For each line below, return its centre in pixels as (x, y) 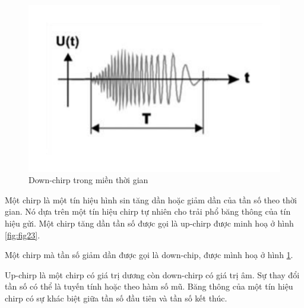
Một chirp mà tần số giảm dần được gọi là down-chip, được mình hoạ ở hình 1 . (149, 255)
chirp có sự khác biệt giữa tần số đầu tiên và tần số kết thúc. (116, 298)
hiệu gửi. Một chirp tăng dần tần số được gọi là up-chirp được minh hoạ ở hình (149, 223)
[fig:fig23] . (23, 235)
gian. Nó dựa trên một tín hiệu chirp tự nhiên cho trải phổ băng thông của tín (148, 211)
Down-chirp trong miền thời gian (88, 180)
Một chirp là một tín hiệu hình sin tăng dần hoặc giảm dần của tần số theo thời (151, 199)
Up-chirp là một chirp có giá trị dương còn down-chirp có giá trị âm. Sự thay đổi (152, 274)
